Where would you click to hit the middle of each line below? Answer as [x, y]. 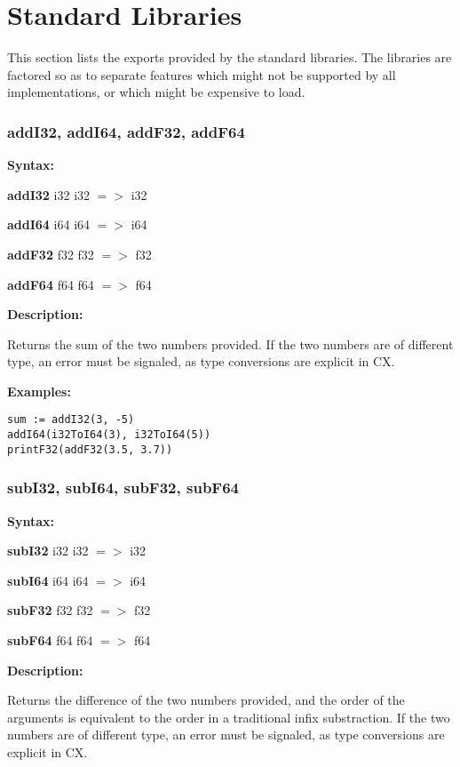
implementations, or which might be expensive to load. [156, 92]
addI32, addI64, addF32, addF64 [126, 131]
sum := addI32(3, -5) [71, 420]
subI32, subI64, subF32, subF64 [123, 487]
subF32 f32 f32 [50, 610]
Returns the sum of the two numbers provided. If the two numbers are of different [230, 344]
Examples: [39, 391]
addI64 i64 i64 [49, 224]
